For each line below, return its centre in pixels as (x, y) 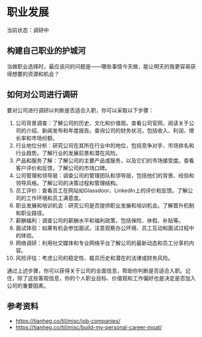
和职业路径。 (31, 213)
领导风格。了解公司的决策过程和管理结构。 (68, 183)
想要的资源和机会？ (35, 74)
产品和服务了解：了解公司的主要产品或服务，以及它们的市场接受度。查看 (105, 160)
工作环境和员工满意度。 (55, 198)
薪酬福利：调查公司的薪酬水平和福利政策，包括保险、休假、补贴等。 (100, 220)
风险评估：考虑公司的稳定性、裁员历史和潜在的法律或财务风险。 (94, 258)
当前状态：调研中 (28, 30)
